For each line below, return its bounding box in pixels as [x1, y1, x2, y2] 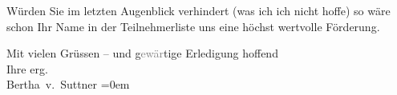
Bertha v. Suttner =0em [6, 76, 130, 93]
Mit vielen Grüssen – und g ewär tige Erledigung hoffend [6, 45, 278, 61]
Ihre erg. [6, 60, 48, 77]
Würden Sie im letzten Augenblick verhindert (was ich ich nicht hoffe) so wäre [6, 2, 391, 18]
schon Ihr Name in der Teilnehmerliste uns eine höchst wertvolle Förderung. [6, 18, 380, 34]
